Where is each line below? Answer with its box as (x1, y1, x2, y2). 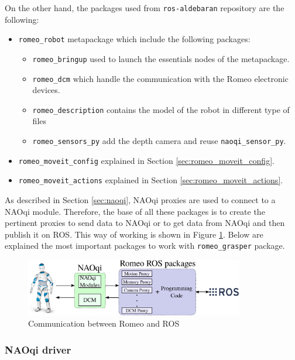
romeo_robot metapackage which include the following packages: (18, 33, 251, 45)
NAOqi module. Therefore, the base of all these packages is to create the (5, 205, 265, 217)
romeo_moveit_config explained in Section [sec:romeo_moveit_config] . (18, 154, 275, 166)
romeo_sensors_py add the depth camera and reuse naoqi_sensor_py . (32, 135, 286, 147)
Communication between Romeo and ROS (28, 317, 180, 330)
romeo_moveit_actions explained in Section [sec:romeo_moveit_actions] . (18, 174, 283, 186)
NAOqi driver (5, 342, 71, 356)
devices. (32, 84, 60, 96)
